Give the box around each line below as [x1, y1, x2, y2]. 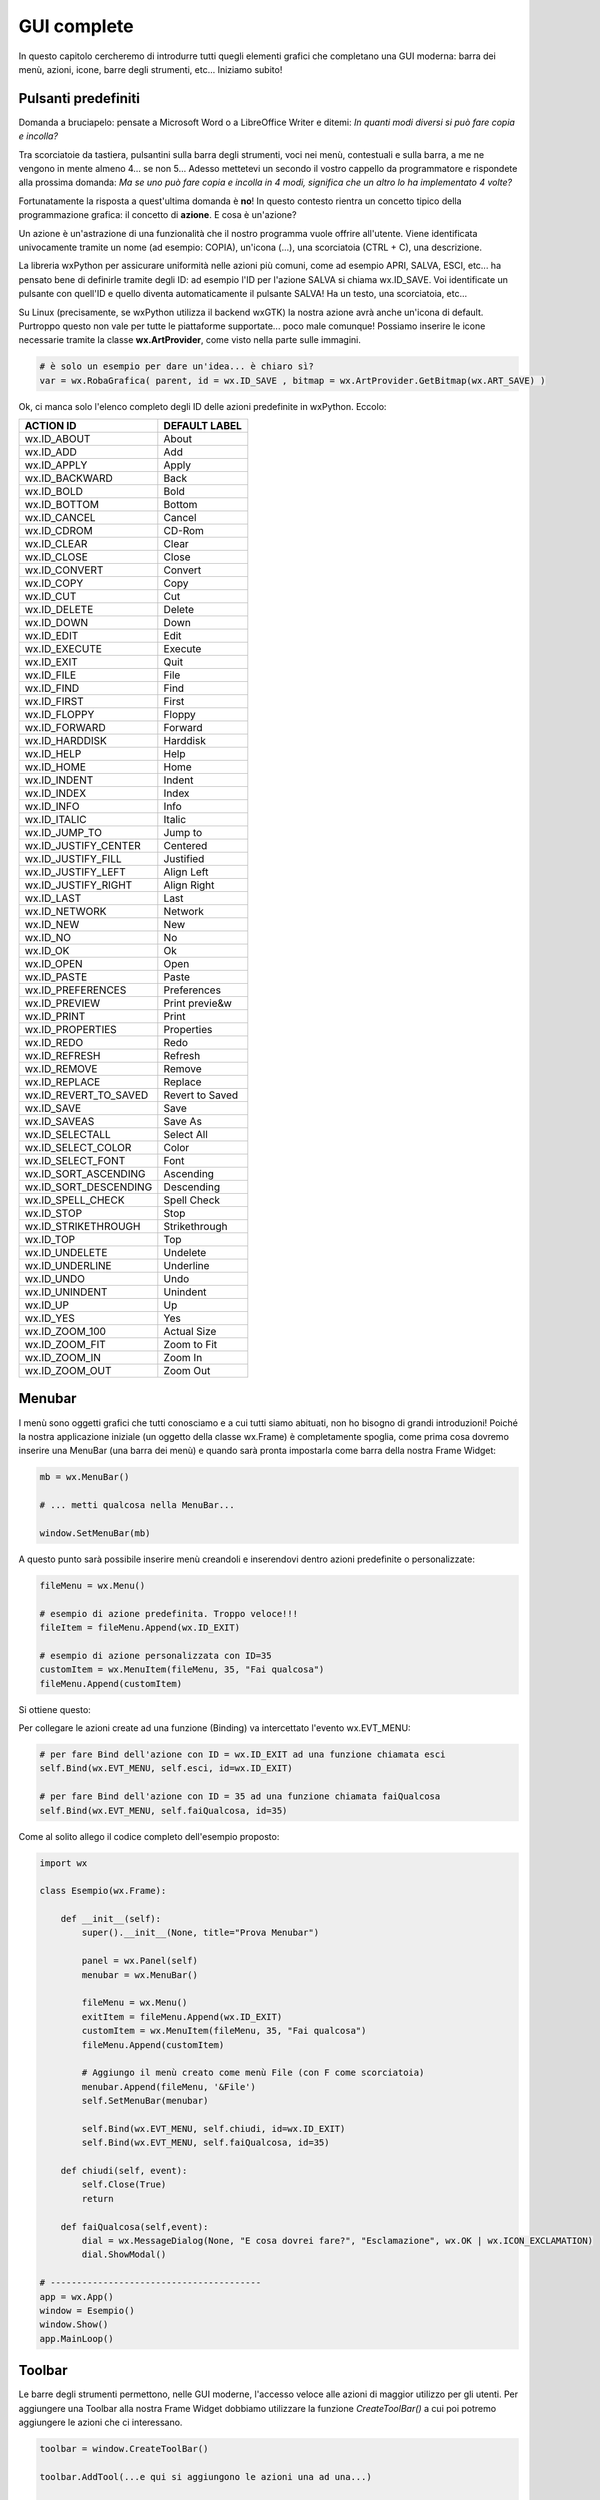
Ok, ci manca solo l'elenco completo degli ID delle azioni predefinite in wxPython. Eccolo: [18, 400, 387, 412]
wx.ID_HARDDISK [24, 734, 107, 748]
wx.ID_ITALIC [24, 813, 87, 827]
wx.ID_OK [24, 944, 70, 958]
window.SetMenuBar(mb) [39, 1527, 151, 1539]
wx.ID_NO [24, 931, 72, 945]
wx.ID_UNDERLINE [24, 1259, 112, 1273]
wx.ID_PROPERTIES [24, 1023, 117, 1037]
